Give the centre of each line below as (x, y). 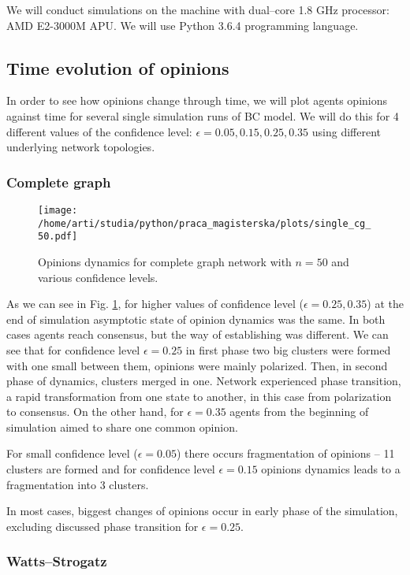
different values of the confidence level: (99, 131)
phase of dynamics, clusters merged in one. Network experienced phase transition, (204, 381)
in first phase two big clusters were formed (288, 349)
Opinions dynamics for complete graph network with (165, 261)
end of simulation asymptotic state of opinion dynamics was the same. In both (196, 319)
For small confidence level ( (72, 453)
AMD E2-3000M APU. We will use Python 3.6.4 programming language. (183, 25)
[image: (58, 210)
